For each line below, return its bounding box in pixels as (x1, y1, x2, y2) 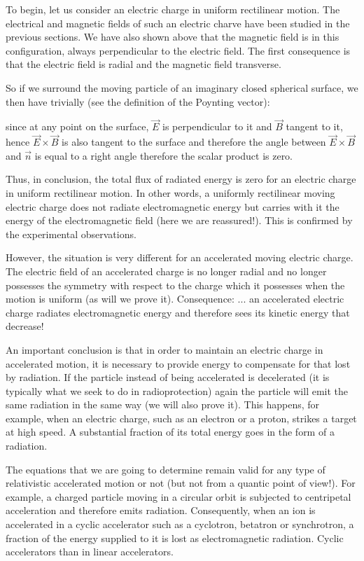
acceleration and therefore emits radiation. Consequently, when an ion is (6, 503, 316, 518)
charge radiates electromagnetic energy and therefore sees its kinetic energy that (6, 305, 350, 319)
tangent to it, (286, 119, 343, 134)
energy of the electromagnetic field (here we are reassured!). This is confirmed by (6, 213, 353, 228)
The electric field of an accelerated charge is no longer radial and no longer (6, 263, 327, 278)
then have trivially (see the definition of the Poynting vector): (6, 94, 270, 109)
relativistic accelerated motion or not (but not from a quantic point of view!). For (6, 476, 356, 490)
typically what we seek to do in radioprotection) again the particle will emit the (6, 383, 349, 398)
